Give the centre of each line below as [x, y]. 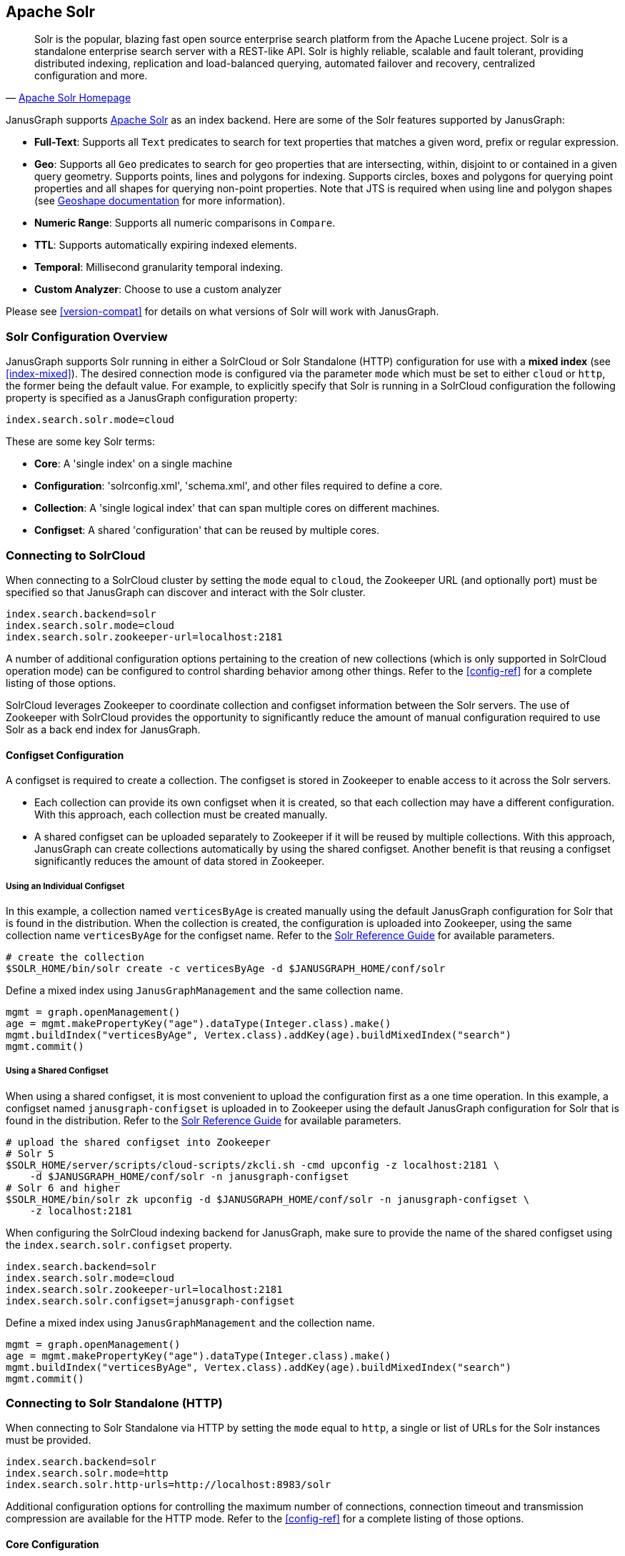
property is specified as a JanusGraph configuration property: [152, 398]
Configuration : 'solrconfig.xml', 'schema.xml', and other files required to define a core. [239, 486]
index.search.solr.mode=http [87, 1473]
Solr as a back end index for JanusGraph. [103, 729]
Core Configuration [52, 1545]
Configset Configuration [65, 755]
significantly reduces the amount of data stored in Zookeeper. [180, 861]
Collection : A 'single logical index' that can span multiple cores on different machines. [237, 508]
